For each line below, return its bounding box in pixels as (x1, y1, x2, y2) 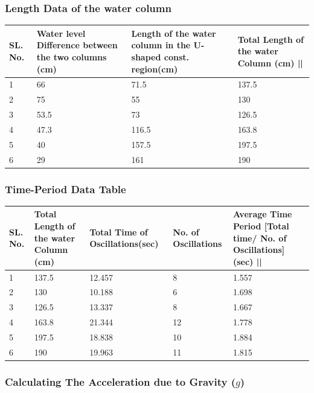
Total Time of (89, 225, 148, 238)
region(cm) (131, 62, 178, 75)
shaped (131, 50, 161, 63)
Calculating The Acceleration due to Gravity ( (5, 374, 236, 389)
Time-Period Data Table (5, 181, 126, 196)
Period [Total (232, 219, 289, 232)
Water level (36, 27, 86, 39)
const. (164, 50, 189, 63)
